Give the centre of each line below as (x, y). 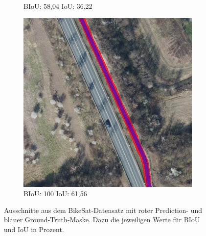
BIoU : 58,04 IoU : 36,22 (58, 6)
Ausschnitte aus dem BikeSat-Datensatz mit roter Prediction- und (103, 210)
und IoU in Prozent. (34, 229)
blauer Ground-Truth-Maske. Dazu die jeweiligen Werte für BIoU (102, 220)
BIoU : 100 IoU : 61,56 (55, 194)
